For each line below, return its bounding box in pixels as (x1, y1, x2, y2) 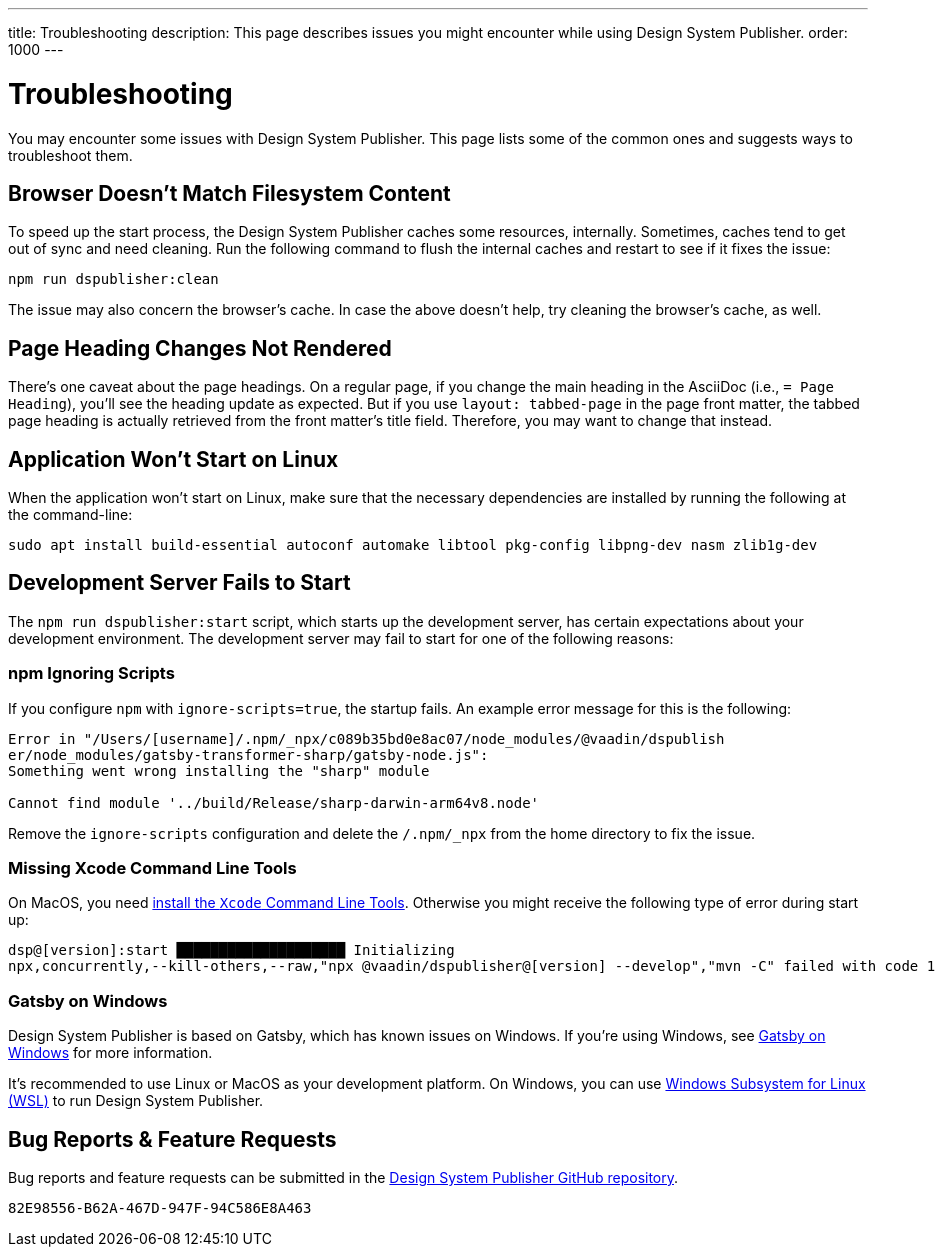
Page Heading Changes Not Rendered (8, 335, 392, 361)
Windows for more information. (8, 1044, 213, 1062)
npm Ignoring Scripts (8, 663, 175, 684)
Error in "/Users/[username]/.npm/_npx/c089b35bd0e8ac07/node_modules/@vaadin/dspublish (8, 730, 725, 747)
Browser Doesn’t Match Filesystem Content (8, 180, 451, 206)
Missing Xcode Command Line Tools (8, 858, 297, 878)
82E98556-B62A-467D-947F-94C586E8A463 (8, 1199, 312, 1216)
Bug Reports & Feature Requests (8, 1126, 337, 1152)
